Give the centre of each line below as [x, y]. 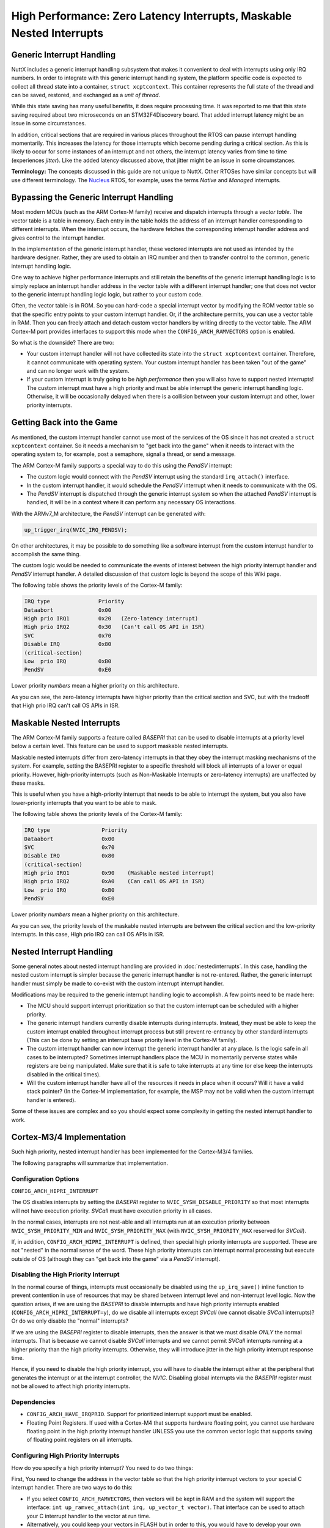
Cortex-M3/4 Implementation [69, 1137]
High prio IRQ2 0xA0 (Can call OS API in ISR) [114, 881]
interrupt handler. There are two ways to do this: [72, 1488]
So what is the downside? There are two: [63, 342]
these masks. [28, 783]
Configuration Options [45, 1178]
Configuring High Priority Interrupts [65, 1456]
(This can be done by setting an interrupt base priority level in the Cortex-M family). [132, 1040]
